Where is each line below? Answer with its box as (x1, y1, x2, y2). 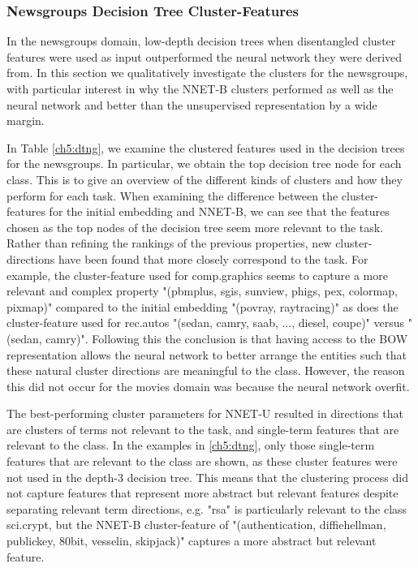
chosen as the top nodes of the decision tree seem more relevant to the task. (6, 218, 384, 235)
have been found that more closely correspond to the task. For (58, 250, 368, 267)
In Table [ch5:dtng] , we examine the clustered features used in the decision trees (6, 139, 405, 156)
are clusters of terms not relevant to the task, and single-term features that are (6, 420, 399, 437)
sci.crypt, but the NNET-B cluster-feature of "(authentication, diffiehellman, (6, 516, 386, 533)
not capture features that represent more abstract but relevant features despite (6, 484, 399, 501)
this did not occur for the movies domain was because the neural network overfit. (6, 377, 410, 394)
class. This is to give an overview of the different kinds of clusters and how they (6, 170, 403, 187)
